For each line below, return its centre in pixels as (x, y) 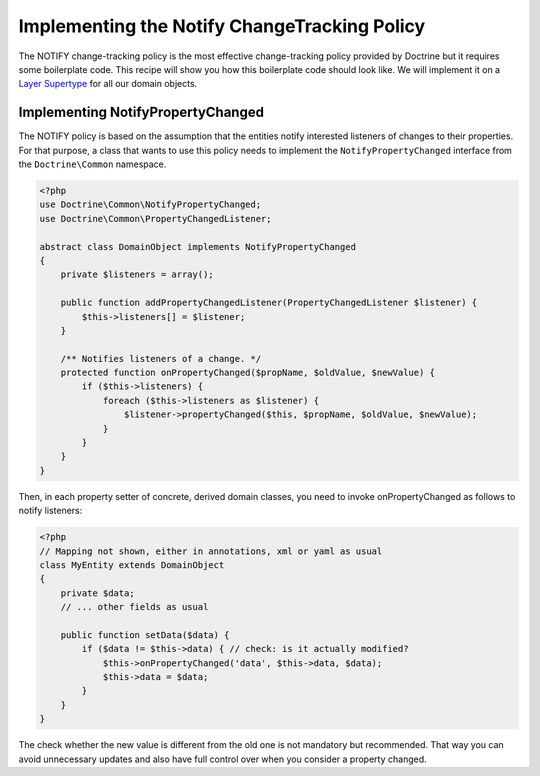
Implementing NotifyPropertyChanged (141, 112)
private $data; (97, 593)
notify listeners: (50, 511)
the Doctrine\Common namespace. (92, 164)
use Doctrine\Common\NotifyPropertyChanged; (150, 204)
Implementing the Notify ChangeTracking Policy (222, 26)
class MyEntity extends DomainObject (132, 564)
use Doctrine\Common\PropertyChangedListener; (155, 218)
